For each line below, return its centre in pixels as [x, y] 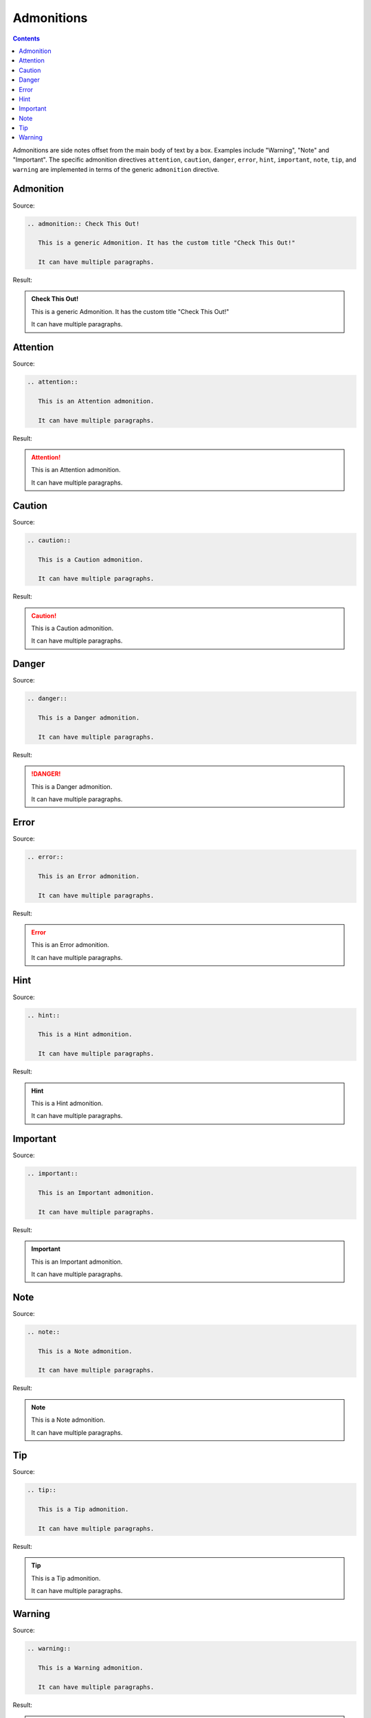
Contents [26, 38]
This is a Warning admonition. [91, 1667]
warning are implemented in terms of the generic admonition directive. [116, 169]
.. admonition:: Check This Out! [83, 224]
